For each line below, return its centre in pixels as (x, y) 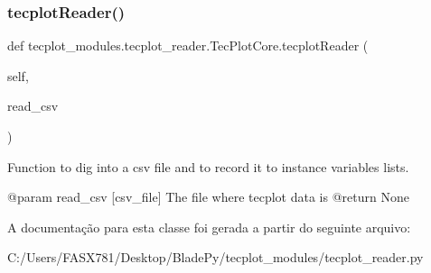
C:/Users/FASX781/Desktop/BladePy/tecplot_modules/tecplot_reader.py (215, 257)
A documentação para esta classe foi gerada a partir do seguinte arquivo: (209, 227)
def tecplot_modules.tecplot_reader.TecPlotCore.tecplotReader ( (188, 45)
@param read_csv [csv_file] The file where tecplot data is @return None (208, 197)
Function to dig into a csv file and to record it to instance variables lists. (208, 166)
